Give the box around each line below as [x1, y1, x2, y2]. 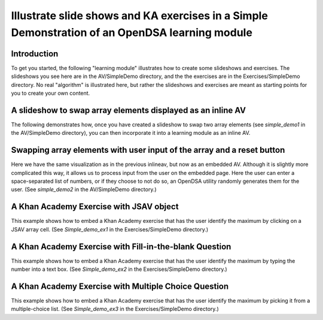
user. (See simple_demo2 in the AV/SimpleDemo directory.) [11, 186, 157, 193]
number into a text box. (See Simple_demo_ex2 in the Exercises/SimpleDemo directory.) [11, 265, 227, 273]
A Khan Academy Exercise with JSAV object [11, 201, 179, 212]
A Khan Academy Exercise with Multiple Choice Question [11, 281, 229, 291]
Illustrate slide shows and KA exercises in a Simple [11, 9, 269, 22]
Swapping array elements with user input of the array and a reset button [11, 145, 285, 155]
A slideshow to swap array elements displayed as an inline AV [11, 105, 246, 115]
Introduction [11, 49, 59, 59]
